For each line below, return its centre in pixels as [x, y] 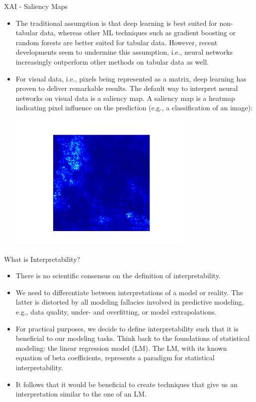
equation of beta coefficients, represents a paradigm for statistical [115, 358]
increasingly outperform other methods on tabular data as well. [112, 61]
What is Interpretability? [42, 259]
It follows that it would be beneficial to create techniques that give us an [127, 384]
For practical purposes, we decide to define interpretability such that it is [127, 328]
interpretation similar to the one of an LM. [81, 394]
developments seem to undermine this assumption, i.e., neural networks [124, 52]
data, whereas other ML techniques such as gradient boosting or [138, 33]
